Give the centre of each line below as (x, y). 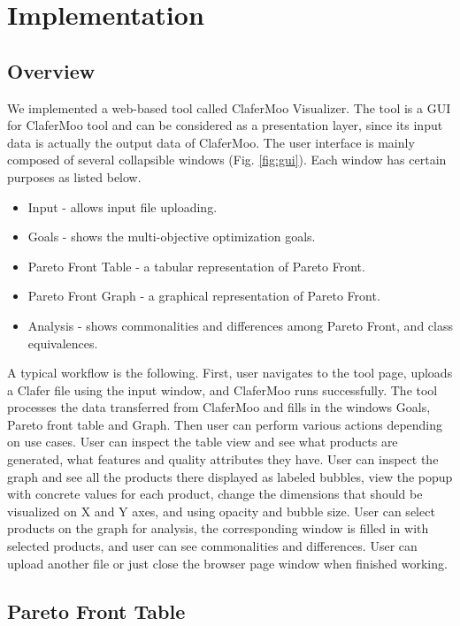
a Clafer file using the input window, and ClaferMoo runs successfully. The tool (222, 389)
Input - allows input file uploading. (123, 206)
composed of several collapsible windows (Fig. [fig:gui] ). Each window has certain (227, 160)
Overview (51, 70)
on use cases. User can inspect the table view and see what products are (203, 442)
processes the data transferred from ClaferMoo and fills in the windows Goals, (219, 407)
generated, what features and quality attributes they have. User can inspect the (223, 459)
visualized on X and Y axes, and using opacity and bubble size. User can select (221, 511)
